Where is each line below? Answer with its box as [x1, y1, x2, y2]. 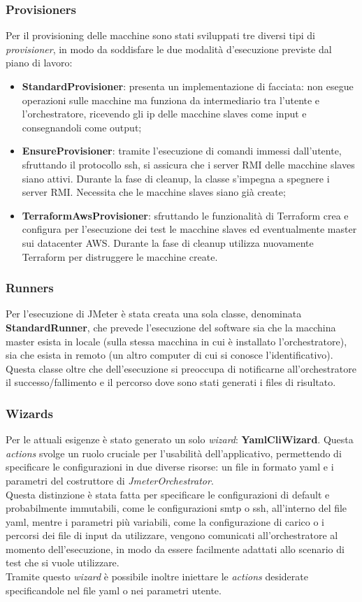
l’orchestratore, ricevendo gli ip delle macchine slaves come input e [22, 106, 307, 121]
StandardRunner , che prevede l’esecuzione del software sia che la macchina [6, 320, 336, 334]
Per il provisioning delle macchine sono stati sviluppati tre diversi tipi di [6, 28, 315, 43]
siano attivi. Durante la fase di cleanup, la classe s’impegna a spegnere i [22, 171, 330, 185]
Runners [6, 279, 54, 296]
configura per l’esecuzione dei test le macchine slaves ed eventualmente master [22, 222, 357, 236]
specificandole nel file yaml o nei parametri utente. [6, 582, 222, 597]
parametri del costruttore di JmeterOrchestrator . [6, 473, 214, 487]
